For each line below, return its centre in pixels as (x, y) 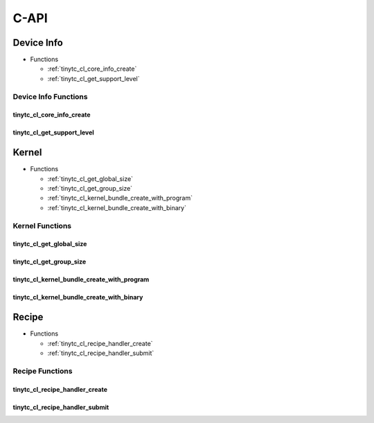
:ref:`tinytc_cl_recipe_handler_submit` (101, 353)
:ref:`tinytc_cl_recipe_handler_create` (100, 343)
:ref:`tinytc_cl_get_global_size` (90, 179)
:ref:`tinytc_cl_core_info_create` (92, 69)
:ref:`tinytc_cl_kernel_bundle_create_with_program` (120, 198)
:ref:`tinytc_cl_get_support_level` (93, 78)
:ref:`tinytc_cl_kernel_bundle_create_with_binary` (117, 207)
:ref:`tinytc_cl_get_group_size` (90, 189)
